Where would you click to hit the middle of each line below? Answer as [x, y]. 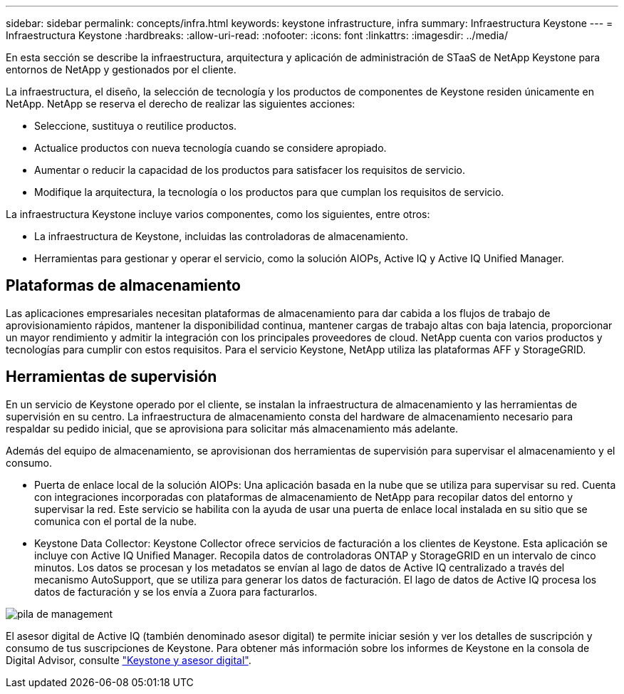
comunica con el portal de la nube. [116, 521]
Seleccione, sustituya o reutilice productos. [136, 126]
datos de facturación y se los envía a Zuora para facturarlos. [176, 591]
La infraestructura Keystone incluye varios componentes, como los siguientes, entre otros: [218, 214]
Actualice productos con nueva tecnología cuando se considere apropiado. [210, 148]
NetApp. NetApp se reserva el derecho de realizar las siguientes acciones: [181, 104]
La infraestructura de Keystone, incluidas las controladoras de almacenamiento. [221, 236]
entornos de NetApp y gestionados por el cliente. [121, 69]
